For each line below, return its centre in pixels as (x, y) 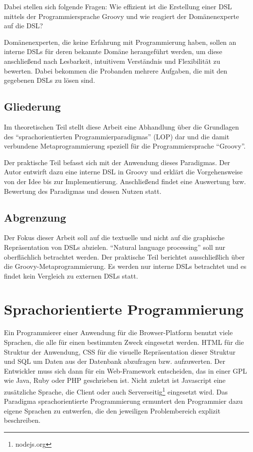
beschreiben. (22, 420)
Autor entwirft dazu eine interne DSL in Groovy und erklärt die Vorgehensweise (123, 172)
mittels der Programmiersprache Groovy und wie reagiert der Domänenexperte (122, 16)
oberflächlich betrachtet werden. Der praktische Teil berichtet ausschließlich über (124, 256)
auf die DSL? (24, 26)
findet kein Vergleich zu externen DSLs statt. (71, 275)
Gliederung (32, 106)
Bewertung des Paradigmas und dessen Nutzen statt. (83, 191)
